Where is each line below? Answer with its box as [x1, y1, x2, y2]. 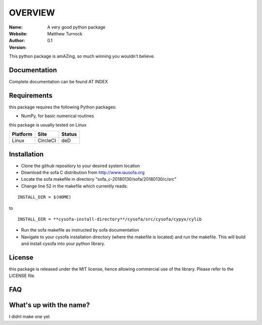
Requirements [9, 91, 53, 99]
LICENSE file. [9, 273, 36, 279]
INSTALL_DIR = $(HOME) [17, 194, 72, 200]
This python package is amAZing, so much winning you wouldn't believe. [9, 53, 155, 59]
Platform [12, 131, 33, 138]
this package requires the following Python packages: [9, 104, 116, 110]
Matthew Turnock [47, 31, 82, 36]
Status [61, 131, 77, 138]
